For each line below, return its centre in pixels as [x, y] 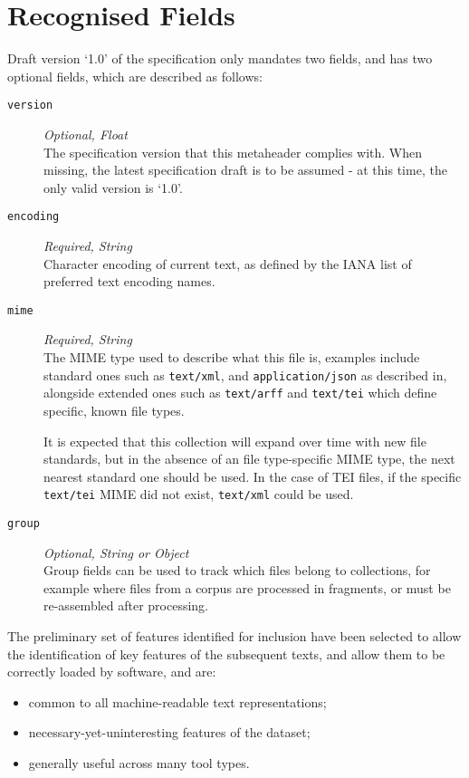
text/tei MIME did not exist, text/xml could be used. [199, 494]
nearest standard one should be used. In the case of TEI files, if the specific [253, 476]
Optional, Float [86, 134]
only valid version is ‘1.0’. [113, 187]
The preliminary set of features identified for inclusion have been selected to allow [234, 636]
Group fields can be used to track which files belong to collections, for [237, 570]
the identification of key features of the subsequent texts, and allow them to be [226, 653]
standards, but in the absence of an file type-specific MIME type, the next [249, 459]
